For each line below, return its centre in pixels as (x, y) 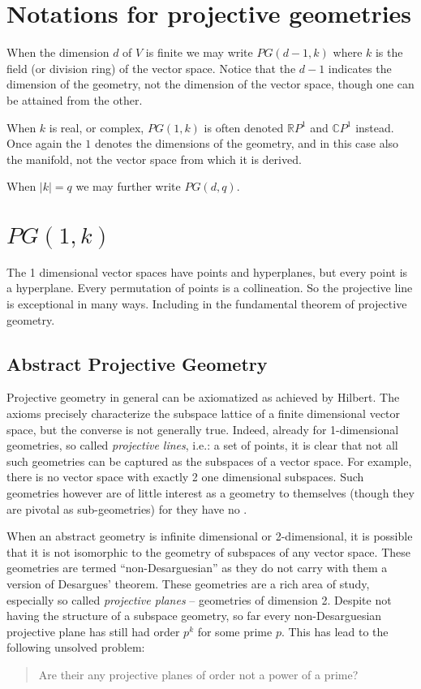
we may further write (128, 186)
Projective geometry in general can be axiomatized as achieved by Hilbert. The (203, 397)
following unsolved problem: (76, 647)
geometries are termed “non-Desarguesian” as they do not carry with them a (197, 568)
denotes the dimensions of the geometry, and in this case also (247, 143)
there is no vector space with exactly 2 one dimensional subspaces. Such (185, 477)
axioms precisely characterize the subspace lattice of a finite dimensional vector (204, 413)
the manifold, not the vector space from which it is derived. (154, 159)
